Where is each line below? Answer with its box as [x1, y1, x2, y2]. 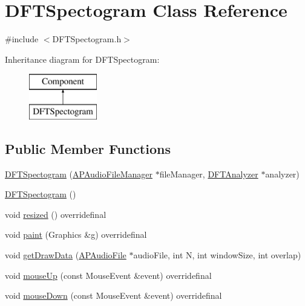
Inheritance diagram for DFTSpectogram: [5, 53, 160, 65]
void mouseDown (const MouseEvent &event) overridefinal [5, 289, 222, 302]
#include [5, 33, 39, 45]
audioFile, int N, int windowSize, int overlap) [133, 249, 301, 261]
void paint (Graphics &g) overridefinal [5, 228, 147, 241]
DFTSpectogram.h [52, 33, 122, 45]
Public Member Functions [5, 139, 171, 158]
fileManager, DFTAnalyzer [159, 167, 258, 180]
